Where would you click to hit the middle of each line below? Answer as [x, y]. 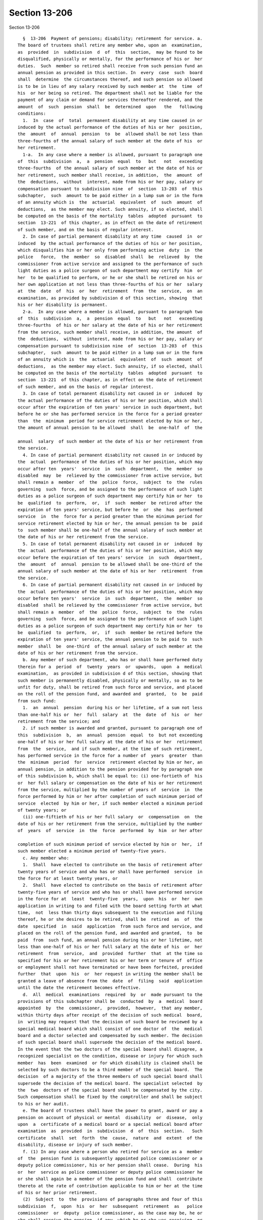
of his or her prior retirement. [57, 1192]
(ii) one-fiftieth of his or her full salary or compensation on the [113, 817]
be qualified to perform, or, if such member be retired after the [110, 503]
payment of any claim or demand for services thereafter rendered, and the [110, 100]
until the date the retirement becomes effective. [79, 988]
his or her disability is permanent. [63, 305]
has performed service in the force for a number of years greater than [110, 755]
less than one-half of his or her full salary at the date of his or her [110, 946]
